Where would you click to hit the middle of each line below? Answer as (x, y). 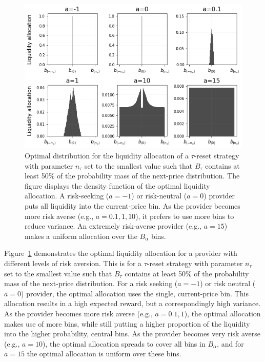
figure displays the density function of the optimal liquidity (117, 185)
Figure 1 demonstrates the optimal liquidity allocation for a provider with (121, 253)
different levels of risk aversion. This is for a (73, 263)
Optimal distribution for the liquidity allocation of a (107, 156)
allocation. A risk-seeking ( (67, 196)
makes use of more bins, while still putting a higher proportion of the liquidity (127, 323)
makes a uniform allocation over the (81, 236)
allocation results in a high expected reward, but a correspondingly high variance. (132, 303)
